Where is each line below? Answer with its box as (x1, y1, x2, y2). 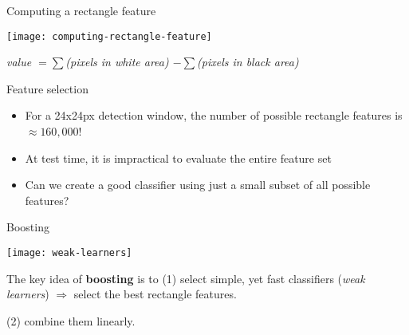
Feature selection (6, 80, 88, 97)
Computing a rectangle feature (6, 2, 156, 18)
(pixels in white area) (65, 53, 169, 70)
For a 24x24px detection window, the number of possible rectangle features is (25, 107, 403, 124)
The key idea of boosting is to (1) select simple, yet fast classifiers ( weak (6, 270, 365, 286)
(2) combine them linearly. (6, 312, 136, 329)
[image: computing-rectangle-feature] (6, 30, 212, 42)
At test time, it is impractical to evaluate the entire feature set (25, 149, 332, 166)
